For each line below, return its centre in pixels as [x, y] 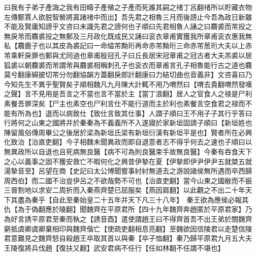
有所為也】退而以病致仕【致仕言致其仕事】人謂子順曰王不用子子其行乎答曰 [131, 113]
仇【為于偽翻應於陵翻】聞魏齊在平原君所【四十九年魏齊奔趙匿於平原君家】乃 [128, 209]
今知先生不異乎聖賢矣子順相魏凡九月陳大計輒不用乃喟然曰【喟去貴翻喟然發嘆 [128, 84]
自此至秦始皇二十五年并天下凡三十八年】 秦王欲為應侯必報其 [150, 199]
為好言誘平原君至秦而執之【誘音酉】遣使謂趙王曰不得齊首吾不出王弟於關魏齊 [128, 219]
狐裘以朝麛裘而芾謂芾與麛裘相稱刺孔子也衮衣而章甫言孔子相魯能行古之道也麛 [128, 65]
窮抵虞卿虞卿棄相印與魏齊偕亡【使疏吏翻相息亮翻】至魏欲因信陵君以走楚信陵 [128, 228]
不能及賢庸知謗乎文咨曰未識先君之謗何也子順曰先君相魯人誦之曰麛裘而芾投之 [128, 26]
